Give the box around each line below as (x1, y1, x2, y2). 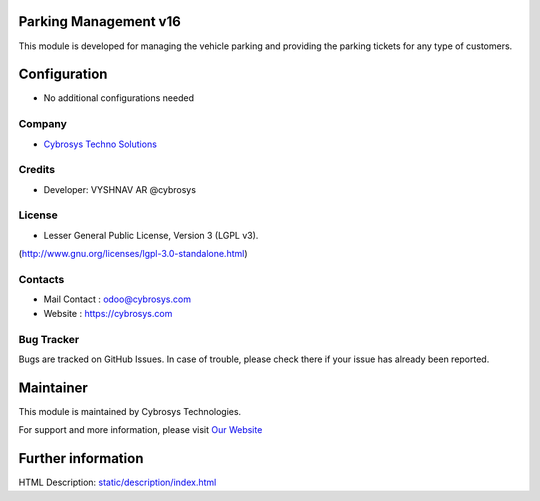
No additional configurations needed (43, 92, 195, 104)
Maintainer (18, 379, 89, 396)
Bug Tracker (18, 332, 80, 346)
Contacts (18, 273, 65, 286)
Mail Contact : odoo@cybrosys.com (43, 293, 192, 305)
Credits (18, 163, 55, 177)
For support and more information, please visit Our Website (18, 424, 263, 436)
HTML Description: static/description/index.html (18, 476, 217, 489)
